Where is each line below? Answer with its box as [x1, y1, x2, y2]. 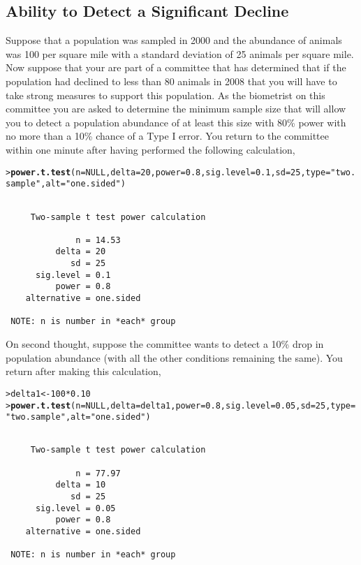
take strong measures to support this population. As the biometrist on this [6, 87, 325, 102]
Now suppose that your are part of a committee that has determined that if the [6, 60, 346, 75]
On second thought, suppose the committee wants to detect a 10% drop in [6, 337, 324, 351]
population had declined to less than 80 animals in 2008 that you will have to [6, 73, 337, 88]
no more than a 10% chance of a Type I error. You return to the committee [6, 129, 329, 143]
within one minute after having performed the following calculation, [6, 142, 295, 156]
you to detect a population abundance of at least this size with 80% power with [6, 115, 346, 129]
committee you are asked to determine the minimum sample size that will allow [6, 101, 346, 116]
